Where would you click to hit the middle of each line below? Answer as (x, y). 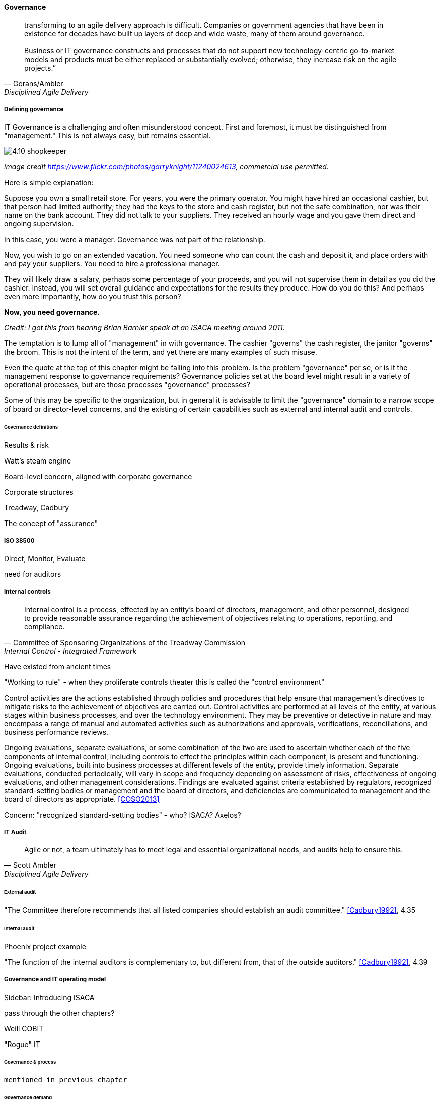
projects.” (40, 68)
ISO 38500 (19, 541)
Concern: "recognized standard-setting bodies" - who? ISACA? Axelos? (123, 815)
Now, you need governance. (52, 312)
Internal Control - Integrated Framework (70, 651)
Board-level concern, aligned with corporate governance (98, 477)
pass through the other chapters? (59, 1013)
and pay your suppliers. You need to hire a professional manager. (112, 264)
